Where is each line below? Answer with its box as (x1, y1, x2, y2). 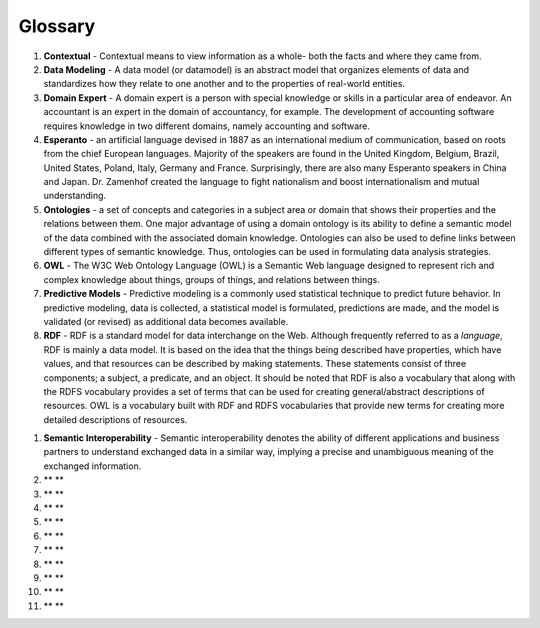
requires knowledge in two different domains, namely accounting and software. (43, 120, 370, 132)
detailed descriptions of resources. (43, 413, 188, 425)
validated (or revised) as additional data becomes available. (43, 315, 289, 327)
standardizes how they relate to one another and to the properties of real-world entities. (43, 78, 405, 90)
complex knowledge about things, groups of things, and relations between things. (43, 273, 380, 285)
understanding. (43, 190, 107, 202)
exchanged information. (43, 460, 142, 472)
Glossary (18, 15, 96, 37)
